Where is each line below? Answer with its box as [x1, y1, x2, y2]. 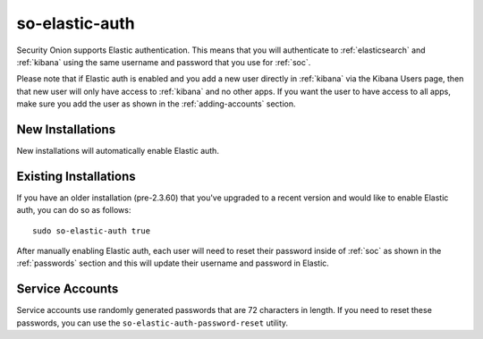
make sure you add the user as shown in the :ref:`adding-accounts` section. [16, 98, 296, 109]
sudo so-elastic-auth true [32, 225, 151, 236]
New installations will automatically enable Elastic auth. [16, 146, 219, 157]
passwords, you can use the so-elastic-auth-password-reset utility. [16, 318, 289, 328]
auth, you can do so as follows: [16, 205, 131, 216]
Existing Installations [16, 168, 136, 183]
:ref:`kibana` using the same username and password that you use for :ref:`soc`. [16, 56, 311, 67]
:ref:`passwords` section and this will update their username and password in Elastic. [16, 258, 330, 268]
